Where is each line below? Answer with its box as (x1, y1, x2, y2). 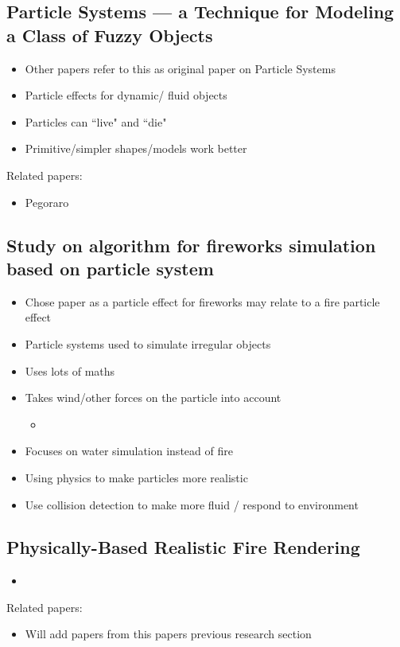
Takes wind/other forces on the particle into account (25, 389, 282, 406)
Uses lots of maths (25, 362, 115, 379)
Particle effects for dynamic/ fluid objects (25, 87, 227, 103)
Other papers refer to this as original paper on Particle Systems (25, 60, 336, 76)
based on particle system (6, 255, 214, 280)
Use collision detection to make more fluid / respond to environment (25, 496, 359, 513)
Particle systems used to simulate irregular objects (25, 335, 271, 352)
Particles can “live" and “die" (25, 113, 167, 130)
